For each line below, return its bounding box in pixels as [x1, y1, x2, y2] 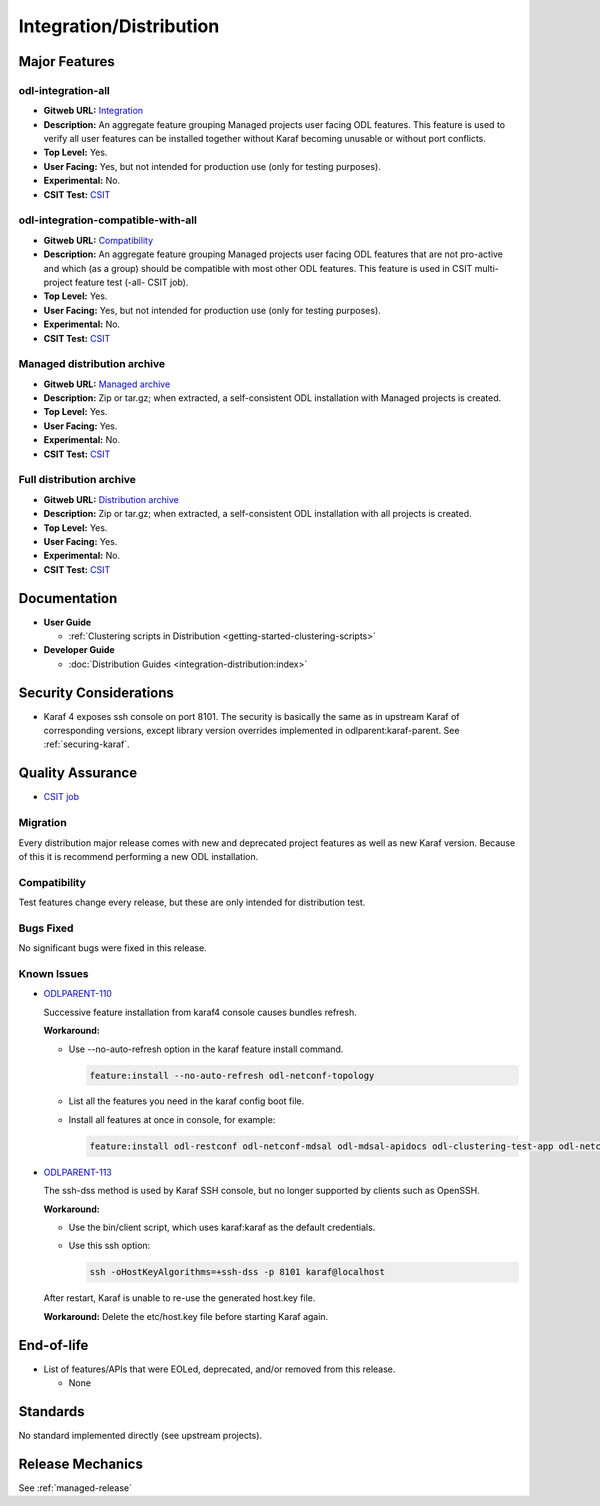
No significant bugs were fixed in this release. [18, 942, 207, 954]
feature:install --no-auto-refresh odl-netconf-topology [89, 1070, 375, 1081]
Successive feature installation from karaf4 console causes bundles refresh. [43, 1006, 357, 1018]
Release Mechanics [18, 1455, 144, 1472]
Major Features [18, 53, 115, 70]
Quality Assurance [18, 765, 138, 782]
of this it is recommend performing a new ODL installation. [18, 850, 259, 862]
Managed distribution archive [18, 357, 166, 371]
